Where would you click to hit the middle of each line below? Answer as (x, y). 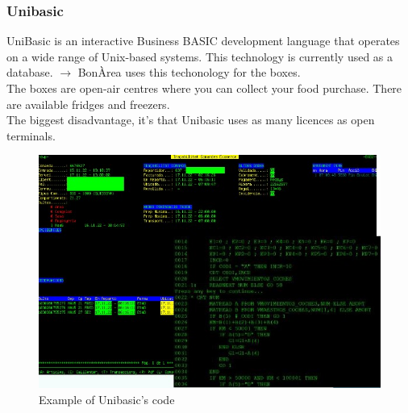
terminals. (31, 135)
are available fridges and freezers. (88, 104)
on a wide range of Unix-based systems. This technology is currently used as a (200, 56)
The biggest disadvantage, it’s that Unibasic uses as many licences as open (191, 120)
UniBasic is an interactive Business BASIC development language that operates (203, 41)
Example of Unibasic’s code (107, 399)
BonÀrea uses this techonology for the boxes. (189, 72)
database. (30, 72)
